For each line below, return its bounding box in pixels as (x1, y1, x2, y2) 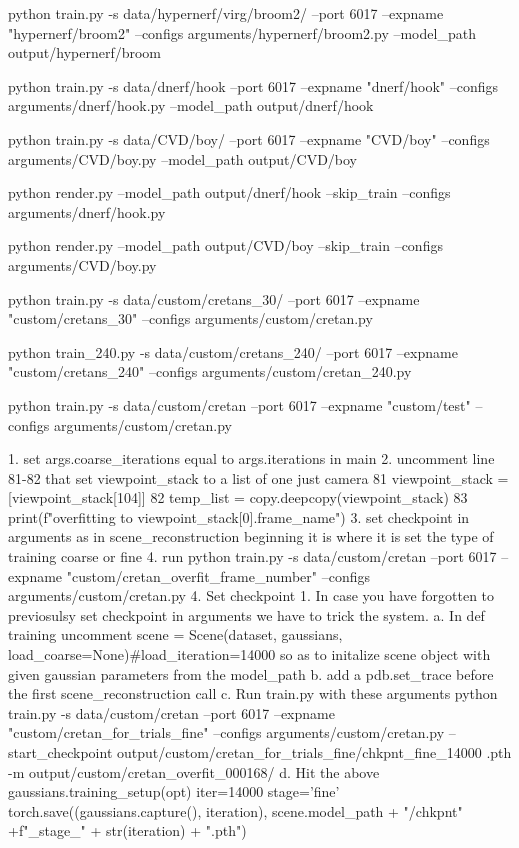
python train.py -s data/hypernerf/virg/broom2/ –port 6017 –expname (8, 3, 444, 23)
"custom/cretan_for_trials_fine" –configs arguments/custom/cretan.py (8, 722, 445, 743)
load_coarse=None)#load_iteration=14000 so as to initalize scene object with (8, 644, 491, 665)
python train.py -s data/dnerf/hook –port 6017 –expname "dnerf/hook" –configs (8, 75, 498, 96)
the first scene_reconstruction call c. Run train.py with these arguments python (8, 683, 498, 704)
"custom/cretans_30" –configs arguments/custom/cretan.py (8, 308, 373, 329)
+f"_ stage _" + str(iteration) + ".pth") (8, 820, 247, 841)
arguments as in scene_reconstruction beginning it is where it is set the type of (8, 526, 494, 547)
